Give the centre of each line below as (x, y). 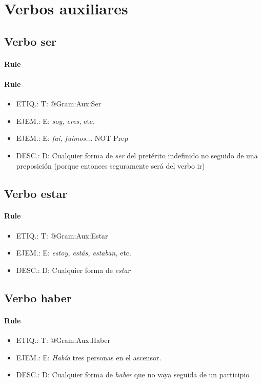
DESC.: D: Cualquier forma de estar (73, 270)
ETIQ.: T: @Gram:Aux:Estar (62, 235)
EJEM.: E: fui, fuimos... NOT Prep (72, 138)
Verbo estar (36, 193)
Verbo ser (31, 41)
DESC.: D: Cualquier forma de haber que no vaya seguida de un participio (133, 375)
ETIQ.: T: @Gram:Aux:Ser (59, 104)
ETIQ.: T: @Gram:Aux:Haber (63, 340)
